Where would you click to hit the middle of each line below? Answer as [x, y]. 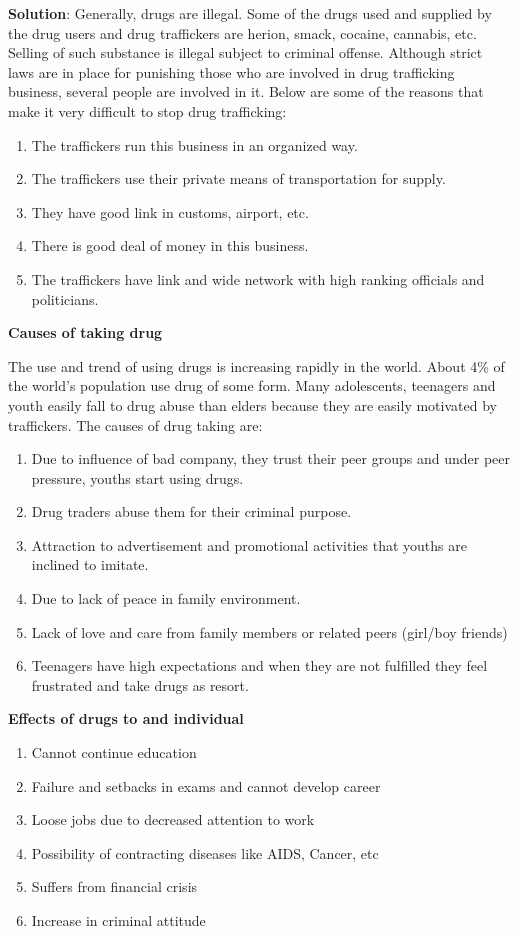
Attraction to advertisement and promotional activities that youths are [249, 544]
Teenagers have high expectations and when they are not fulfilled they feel [259, 665]
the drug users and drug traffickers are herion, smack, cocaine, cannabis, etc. [242, 32]
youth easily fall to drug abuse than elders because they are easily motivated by [252, 404]
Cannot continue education [114, 752]
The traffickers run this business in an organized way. [194, 144]
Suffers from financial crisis [114, 886]
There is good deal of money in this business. [170, 245]
